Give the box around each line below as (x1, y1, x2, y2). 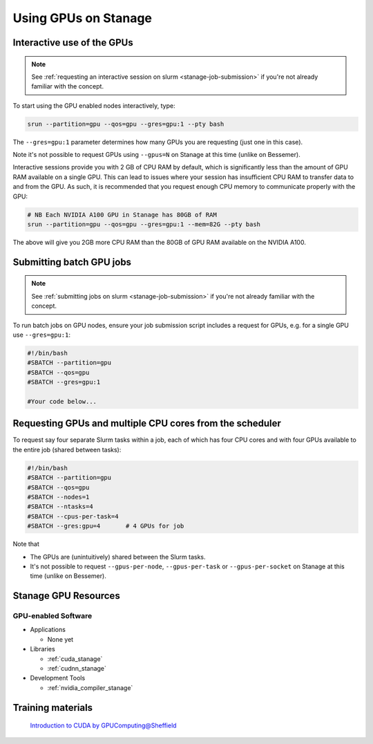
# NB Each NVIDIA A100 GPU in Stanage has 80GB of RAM (27, 211, 217, 218)
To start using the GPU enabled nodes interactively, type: (12, 101, 175, 110)
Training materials (12, 702, 93, 714)
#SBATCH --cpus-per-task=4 (27, 512, 119, 520)
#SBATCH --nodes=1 (27, 493, 90, 501)
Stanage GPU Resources (12, 590, 120, 602)
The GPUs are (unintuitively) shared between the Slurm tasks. (30, 552, 207, 561)
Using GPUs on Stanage (12, 10, 152, 26)
